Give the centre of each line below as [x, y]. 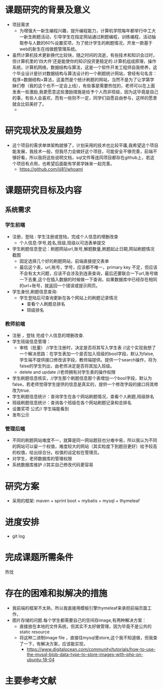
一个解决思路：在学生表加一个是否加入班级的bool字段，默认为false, [87, 354]
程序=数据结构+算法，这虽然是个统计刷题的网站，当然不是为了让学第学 [83, 79]
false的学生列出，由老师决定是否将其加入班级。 [67, 366]
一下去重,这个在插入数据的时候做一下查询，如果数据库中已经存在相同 [88, 279]
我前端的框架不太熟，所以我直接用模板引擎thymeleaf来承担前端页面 [80, 608]
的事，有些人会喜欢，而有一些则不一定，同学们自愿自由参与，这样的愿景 [84, 98]
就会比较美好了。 [29, 104]
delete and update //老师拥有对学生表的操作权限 [67, 372]
